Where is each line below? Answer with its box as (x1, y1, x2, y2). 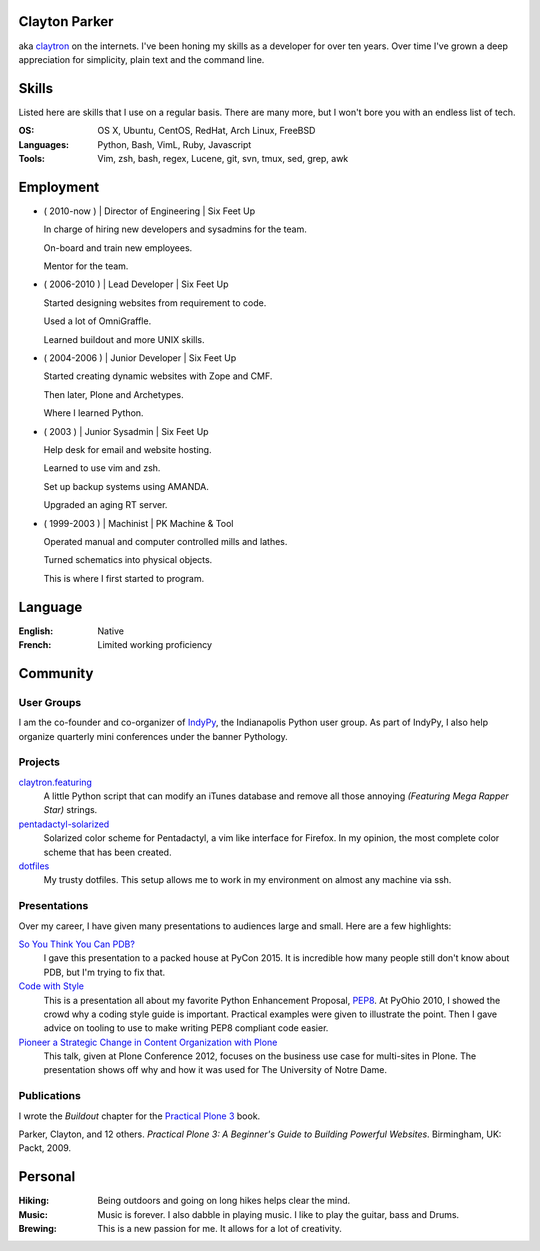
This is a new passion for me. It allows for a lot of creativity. (97, 1223, 342, 1235)
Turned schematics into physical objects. (43, 554, 213, 566)
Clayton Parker (18, 13, 114, 30)
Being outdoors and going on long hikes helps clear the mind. (97, 1195, 351, 1207)
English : (18, 625, 54, 637)
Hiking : (18, 1195, 50, 1207)
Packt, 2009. (18, 1142, 72, 1154)
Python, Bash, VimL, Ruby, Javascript (97, 138, 252, 150)
